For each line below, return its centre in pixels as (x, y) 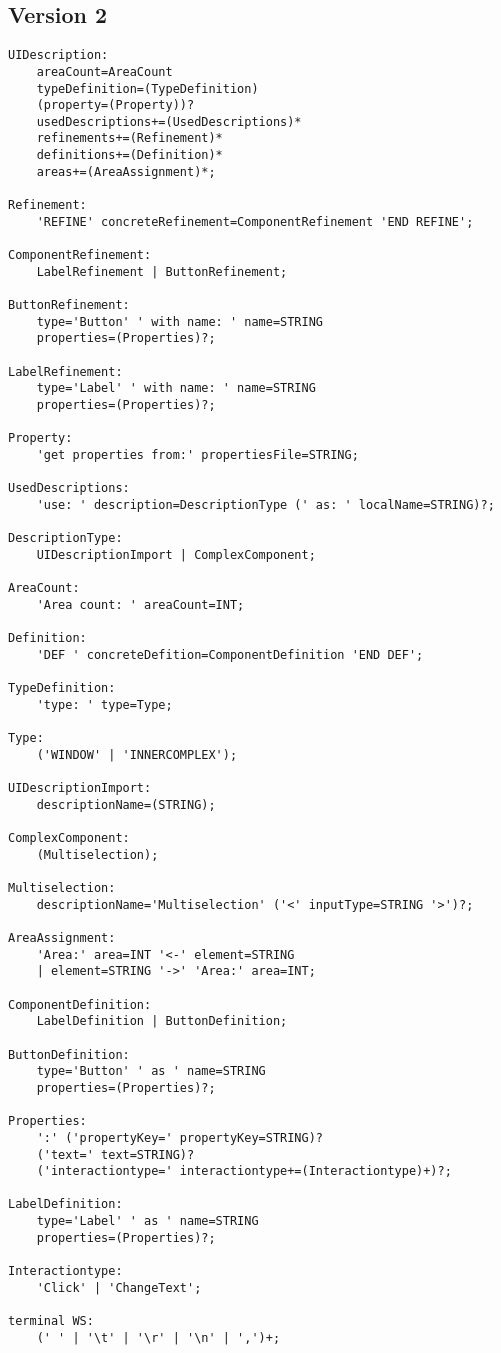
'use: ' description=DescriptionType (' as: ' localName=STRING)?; (265, 504)
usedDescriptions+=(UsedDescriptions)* (169, 121)
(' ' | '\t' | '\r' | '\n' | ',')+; (158, 1337)
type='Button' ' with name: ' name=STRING (179, 321)
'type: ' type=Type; (104, 704)
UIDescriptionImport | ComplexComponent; (176, 554)
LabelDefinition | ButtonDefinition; (162, 1021)
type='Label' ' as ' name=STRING (147, 1221)
